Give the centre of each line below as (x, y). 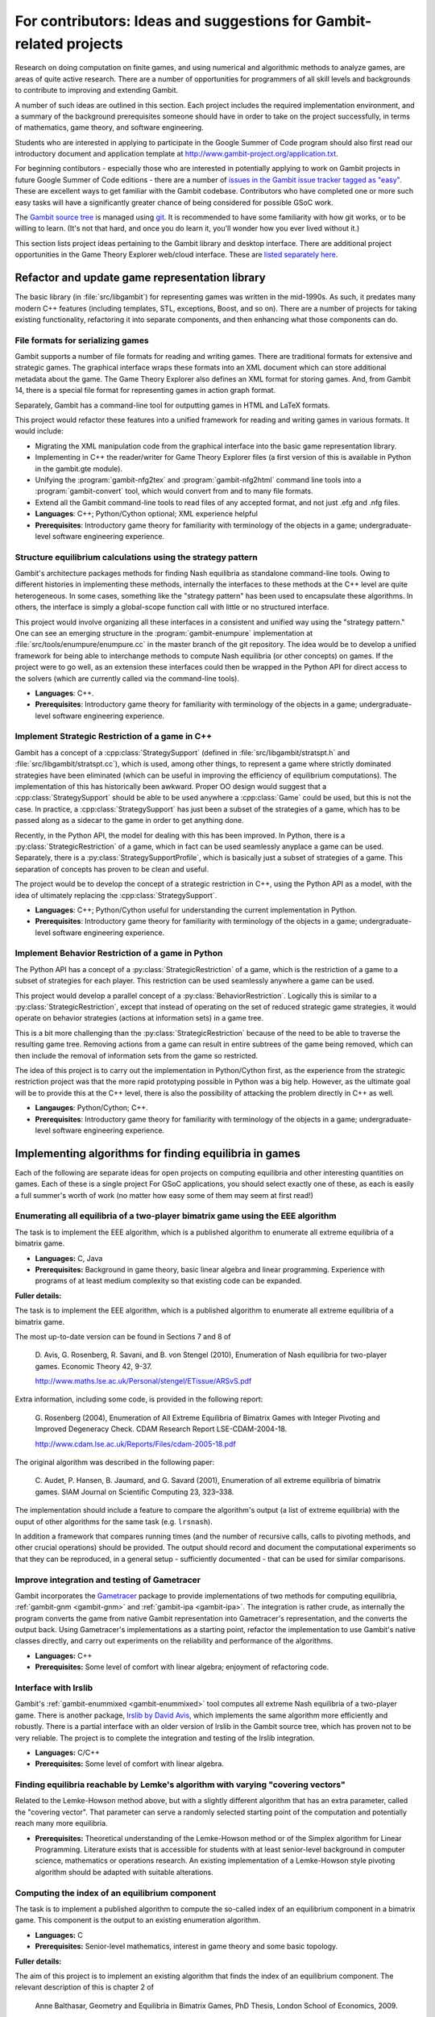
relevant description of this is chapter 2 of (85, 1987)
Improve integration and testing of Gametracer (108, 1580)
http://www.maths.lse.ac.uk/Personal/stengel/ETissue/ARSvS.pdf (143, 1381)
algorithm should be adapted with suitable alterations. (124, 1872)
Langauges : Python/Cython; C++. (91, 1108)
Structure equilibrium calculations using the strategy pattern (136, 557)
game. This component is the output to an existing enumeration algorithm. (138, 1920)
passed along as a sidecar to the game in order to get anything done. (130, 821)
